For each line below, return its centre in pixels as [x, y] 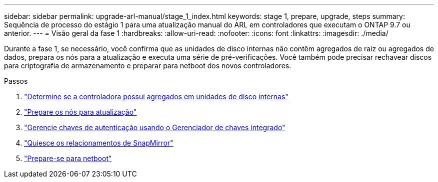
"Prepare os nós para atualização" [80, 112]
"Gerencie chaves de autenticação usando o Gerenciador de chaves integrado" [155, 127]
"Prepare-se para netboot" [68, 158]
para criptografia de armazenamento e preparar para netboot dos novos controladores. [148, 66]
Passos [16, 81]
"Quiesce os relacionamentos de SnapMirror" [99, 143]
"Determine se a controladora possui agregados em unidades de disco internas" [156, 96]
